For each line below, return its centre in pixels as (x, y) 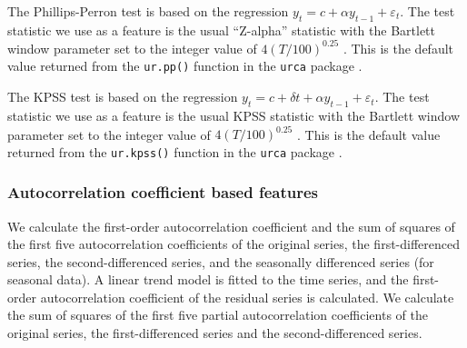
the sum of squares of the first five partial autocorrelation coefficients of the (218, 315)
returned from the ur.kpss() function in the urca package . (175, 151)
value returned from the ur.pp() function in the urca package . (185, 66)
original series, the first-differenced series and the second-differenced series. (215, 333)
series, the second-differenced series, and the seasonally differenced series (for (221, 261)
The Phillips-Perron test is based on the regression (148, 11)
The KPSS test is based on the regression (123, 97)
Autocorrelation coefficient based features (163, 192)
